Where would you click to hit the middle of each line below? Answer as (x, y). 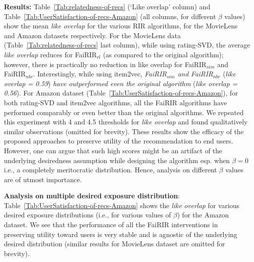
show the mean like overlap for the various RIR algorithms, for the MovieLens (121, 26)
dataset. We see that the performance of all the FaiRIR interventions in (111, 225)
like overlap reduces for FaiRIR (51, 54)
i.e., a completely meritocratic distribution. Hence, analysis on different (110, 170)
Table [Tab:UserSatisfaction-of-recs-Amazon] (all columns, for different (110, 16)
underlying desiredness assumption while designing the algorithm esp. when (117, 160)
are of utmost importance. (43, 179)
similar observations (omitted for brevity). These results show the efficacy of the (124, 131)
